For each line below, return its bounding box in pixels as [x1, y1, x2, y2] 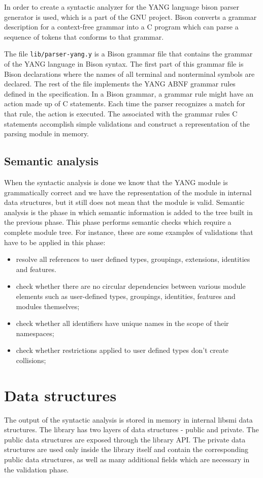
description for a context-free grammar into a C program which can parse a [4, 21, 239, 32]
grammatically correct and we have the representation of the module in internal [4, 187, 252, 197]
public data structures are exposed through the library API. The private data [4, 434, 246, 444]
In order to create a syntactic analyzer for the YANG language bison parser [4, 2, 239, 12]
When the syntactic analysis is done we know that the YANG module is [4, 176, 228, 187]
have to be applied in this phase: [4, 236, 106, 247]
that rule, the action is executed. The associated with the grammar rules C [4, 108, 238, 118]
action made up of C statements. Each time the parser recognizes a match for [4, 98, 245, 109]
